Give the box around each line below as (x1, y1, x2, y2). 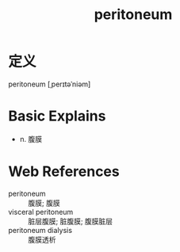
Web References (8, 162, 121, 181)
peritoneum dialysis (8, 225, 73, 235)
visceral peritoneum (8, 207, 74, 216)
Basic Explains (8, 107, 106, 125)
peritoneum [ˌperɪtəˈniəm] (8, 79, 91, 89)
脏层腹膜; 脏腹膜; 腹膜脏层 (28, 216, 113, 226)
